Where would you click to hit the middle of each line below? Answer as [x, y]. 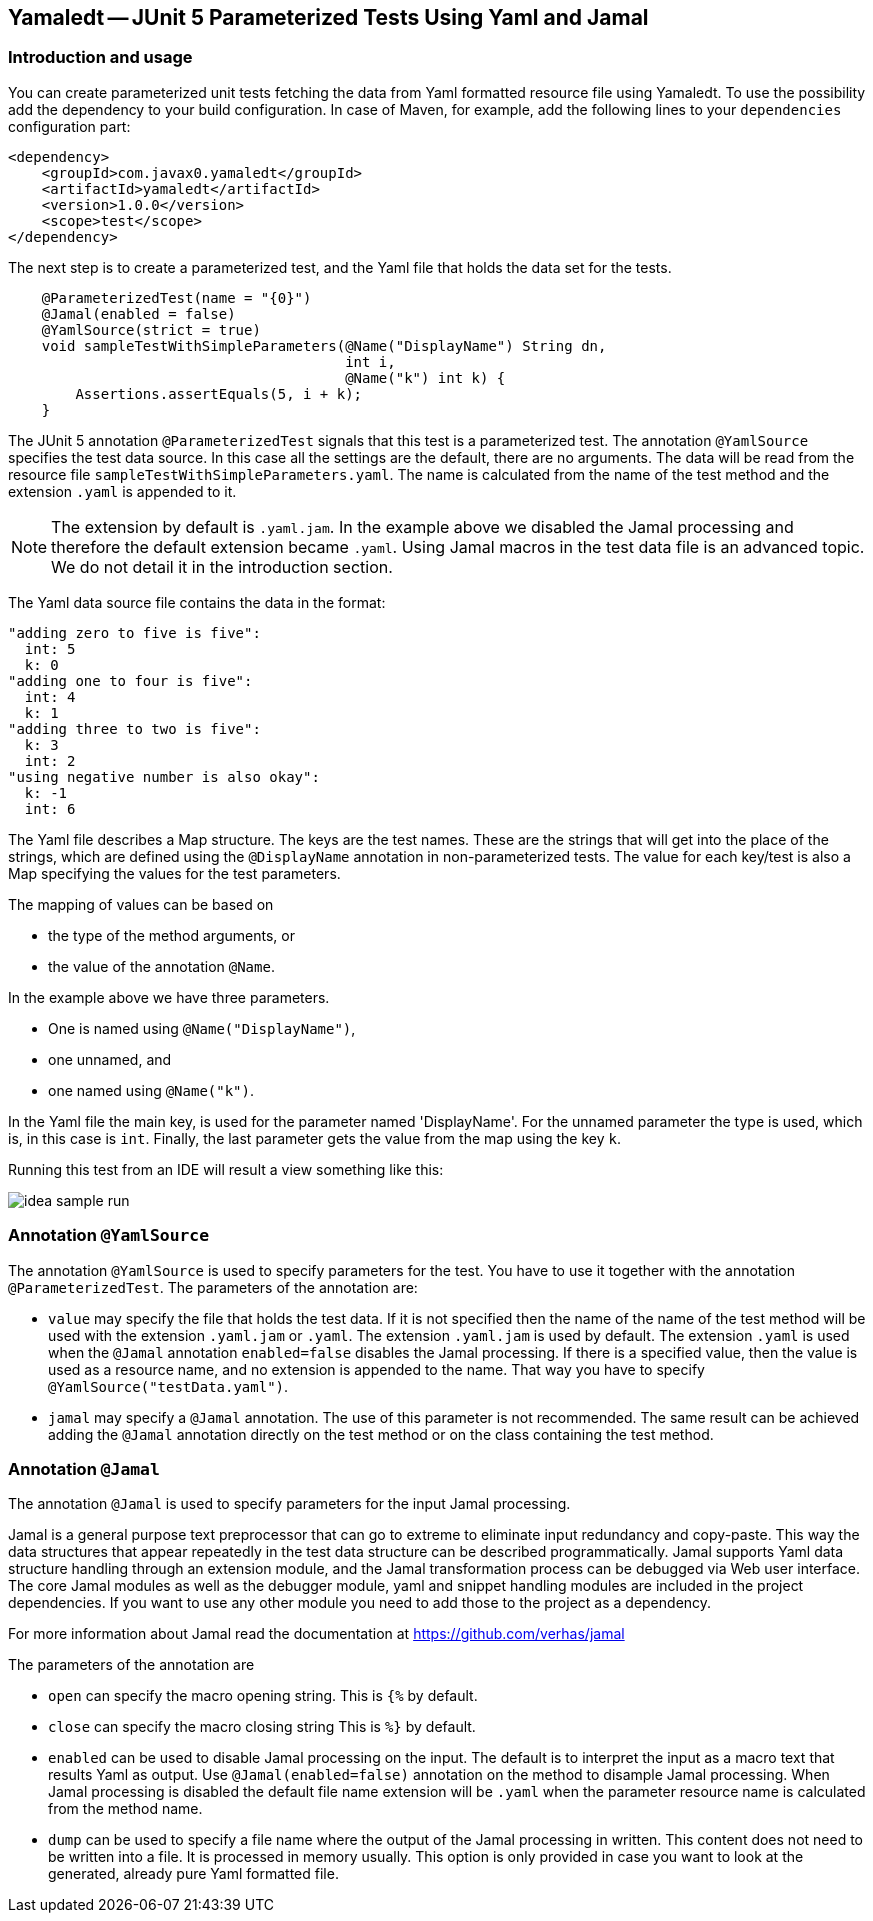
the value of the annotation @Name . [161, 966]
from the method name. [125, 1809]
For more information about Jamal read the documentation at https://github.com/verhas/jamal [316, 1634]
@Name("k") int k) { [425, 377]
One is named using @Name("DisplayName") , [202, 1028]
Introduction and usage [100, 57]
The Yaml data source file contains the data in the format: [197, 602]
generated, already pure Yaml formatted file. [193, 1874]
